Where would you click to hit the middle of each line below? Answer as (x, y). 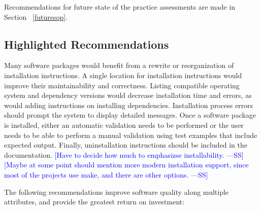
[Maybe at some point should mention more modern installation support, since (126, 165)
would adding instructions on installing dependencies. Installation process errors (129, 105)
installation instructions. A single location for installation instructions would (123, 75)
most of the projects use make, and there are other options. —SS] (106, 174)
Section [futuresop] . (36, 16)
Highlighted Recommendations (87, 44)
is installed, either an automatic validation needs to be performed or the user (124, 125)
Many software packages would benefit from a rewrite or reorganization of (119, 65)
